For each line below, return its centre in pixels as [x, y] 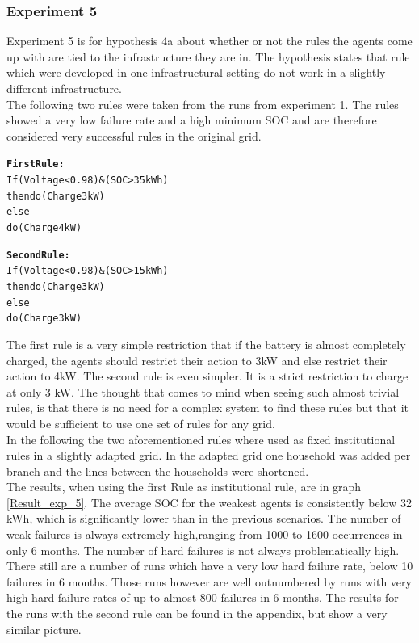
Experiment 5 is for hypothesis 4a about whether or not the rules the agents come [209, 41]
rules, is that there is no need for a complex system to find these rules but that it [208, 408]
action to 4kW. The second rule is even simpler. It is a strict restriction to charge [207, 376]
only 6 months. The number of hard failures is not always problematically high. [203, 550]
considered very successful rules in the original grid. [134, 135]
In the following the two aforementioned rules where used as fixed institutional [201, 439]
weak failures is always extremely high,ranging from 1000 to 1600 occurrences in [205, 534]
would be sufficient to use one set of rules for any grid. [141, 423]
